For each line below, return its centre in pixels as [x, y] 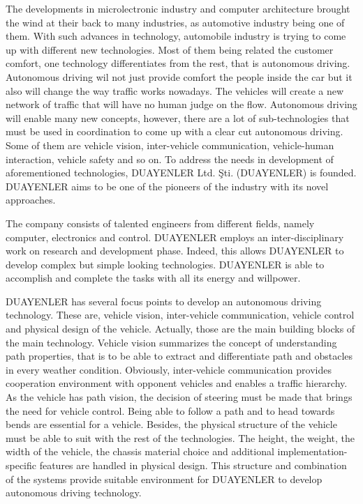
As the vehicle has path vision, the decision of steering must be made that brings [179, 397]
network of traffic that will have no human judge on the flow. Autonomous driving [181, 104]
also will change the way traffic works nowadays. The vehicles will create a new [175, 90]
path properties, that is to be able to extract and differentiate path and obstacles [179, 356]
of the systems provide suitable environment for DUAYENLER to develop [164, 479]
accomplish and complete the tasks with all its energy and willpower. [153, 278]
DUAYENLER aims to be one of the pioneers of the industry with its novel [167, 186]
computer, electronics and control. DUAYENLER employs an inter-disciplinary [175, 237]
